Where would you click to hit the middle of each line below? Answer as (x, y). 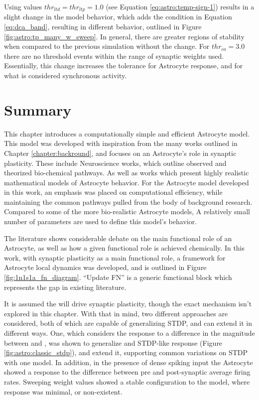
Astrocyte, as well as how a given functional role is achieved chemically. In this (125, 248)
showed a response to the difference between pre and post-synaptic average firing (127, 372)
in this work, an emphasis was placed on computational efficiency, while (113, 192)
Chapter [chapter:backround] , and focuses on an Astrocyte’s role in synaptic (120, 153)
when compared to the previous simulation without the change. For (107, 46)
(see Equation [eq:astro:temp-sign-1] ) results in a (180, 6)
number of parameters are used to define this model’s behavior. (101, 221)
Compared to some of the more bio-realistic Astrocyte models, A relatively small (127, 211)
